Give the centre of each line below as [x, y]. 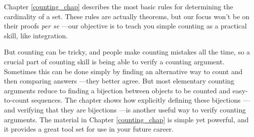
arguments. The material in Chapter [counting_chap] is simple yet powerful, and [127, 119]
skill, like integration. [36, 35]
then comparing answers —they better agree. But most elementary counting [119, 81]
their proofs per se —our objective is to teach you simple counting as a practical [126, 26]
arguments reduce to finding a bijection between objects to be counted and [117, 90]
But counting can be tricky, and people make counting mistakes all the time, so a [127, 52]
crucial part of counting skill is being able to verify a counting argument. [114, 61]
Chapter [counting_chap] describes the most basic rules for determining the [119, 6]
